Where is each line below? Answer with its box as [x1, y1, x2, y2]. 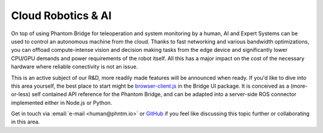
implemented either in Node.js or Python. [11, 99, 112, 106]
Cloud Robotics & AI [11, 9, 112, 22]
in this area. [11, 118, 40, 125]
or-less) [11, 91, 31, 98]
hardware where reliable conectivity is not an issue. [11, 63, 138, 70]
